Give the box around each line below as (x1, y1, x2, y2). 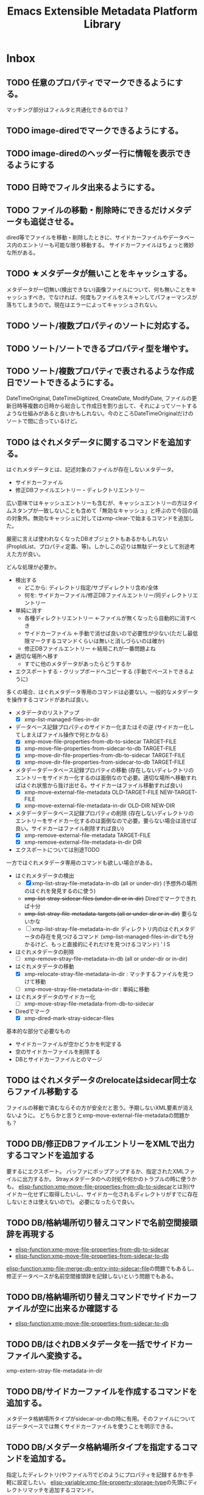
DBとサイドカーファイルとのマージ (15, 1056, 102, 1063)
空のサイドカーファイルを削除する (15, 1048, 100, 1055)
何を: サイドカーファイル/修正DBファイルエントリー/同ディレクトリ (24, 591, 193, 599)
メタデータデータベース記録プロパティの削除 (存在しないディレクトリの (15, 809, 194, 816)
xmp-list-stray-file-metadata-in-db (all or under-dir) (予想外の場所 (32, 879, 198, 887)
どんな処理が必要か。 (6, 563, 60, 571)
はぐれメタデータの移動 (15, 962, 74, 970)
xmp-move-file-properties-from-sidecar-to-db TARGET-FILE (24, 745, 177, 752)
